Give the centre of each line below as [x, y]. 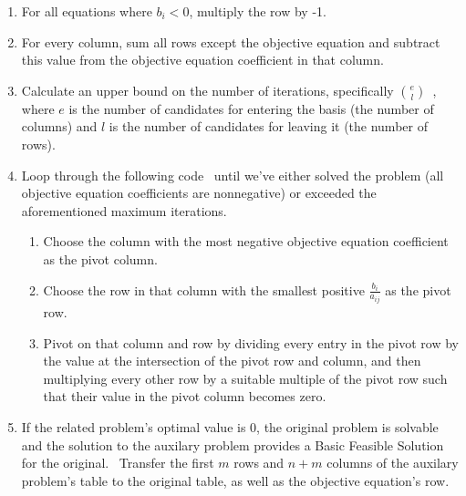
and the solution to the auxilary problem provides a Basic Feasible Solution [233, 444]
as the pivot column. [100, 258]
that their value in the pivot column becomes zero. [185, 396]
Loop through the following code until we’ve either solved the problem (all [233, 175]
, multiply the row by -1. [258, 11]
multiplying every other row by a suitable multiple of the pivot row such [245, 378]
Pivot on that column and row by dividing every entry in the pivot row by [251, 342]
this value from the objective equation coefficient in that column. [202, 60]
